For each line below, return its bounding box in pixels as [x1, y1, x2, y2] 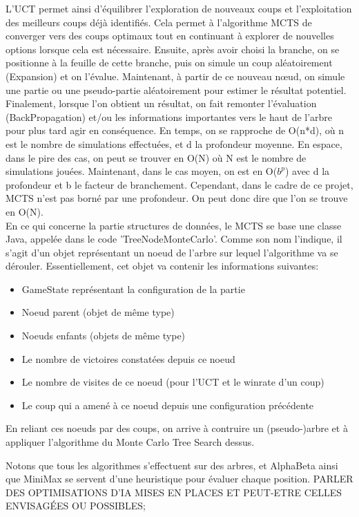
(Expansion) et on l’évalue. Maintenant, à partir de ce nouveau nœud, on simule [6, 68, 345, 83]
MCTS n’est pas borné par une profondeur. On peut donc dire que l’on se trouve [6, 191, 348, 205]
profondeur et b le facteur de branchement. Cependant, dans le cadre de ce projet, [6, 177, 353, 191]
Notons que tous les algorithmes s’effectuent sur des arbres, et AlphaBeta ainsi [6, 458, 338, 472]
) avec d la [284, 164, 330, 178]
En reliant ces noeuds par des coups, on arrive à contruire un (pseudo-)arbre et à [6, 421, 348, 435]
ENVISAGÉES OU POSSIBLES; [6, 498, 146, 513]
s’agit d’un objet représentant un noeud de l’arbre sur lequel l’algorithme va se [6, 245, 338, 259]
